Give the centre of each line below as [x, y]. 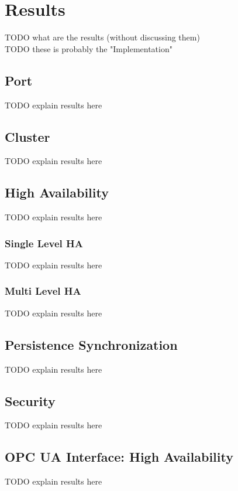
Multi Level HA [43, 291]
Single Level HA [44, 243]
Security [30, 400]
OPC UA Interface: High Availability [119, 457]
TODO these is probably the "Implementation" [89, 48]
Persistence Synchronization [91, 344]
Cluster [27, 136]
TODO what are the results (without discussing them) [102, 37]
